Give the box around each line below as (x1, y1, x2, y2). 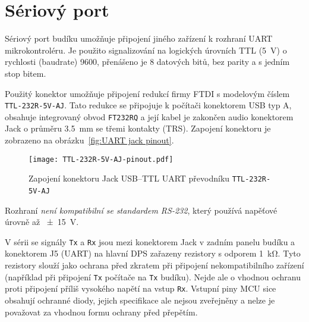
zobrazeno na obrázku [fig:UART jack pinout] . (5, 134, 174, 146)
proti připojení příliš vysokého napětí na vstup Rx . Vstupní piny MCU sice (5, 282, 276, 295)
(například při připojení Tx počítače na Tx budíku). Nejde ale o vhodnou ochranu (5, 270, 301, 283)
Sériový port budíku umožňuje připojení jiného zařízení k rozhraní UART (5, 32, 273, 45)
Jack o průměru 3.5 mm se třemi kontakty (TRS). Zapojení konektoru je (5, 122, 271, 135)
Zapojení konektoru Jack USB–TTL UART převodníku (29, 172, 230, 185)
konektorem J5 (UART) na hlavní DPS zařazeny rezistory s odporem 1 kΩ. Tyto (5, 247, 301, 260)
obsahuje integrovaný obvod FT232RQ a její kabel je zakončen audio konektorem (5, 110, 294, 123)
